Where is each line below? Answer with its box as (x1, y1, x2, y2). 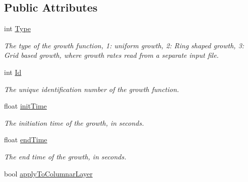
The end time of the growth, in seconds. (4, 151, 127, 161)
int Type (4, 23, 31, 34)
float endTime (4, 134, 47, 145)
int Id (4, 66, 22, 77)
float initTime (4, 101, 47, 111)
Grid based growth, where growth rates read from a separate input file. (4, 50, 219, 60)
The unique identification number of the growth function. (4, 83, 179, 94)
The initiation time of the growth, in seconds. (4, 117, 144, 128)
